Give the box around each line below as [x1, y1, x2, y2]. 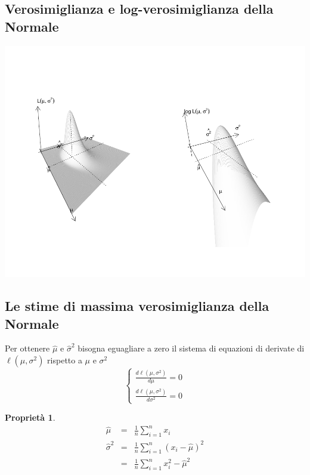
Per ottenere [5, 342, 50, 354]
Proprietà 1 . [5, 411, 55, 424]
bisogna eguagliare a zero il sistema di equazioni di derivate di [77, 342, 305, 354]
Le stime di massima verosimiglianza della [5, 297, 269, 315]
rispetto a [47, 354, 82, 366]
